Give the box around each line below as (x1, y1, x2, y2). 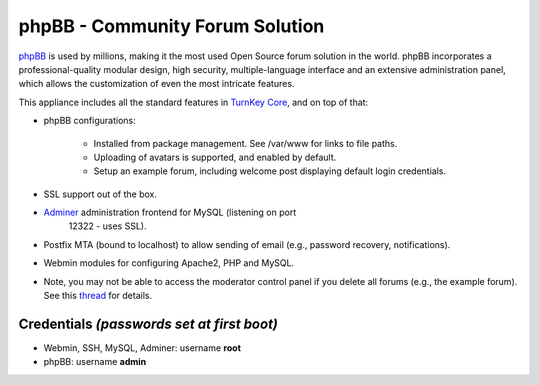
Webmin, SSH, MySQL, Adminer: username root (43, 341, 242, 354)
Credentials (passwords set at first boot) (18, 315, 279, 332)
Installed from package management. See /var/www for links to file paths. (93, 137, 398, 149)
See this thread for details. (43, 290, 153, 302)
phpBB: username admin (43, 356, 147, 368)
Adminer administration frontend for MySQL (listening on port (43, 206, 297, 219)
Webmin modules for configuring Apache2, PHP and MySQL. (43, 257, 295, 269)
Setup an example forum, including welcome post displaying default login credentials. (93, 165, 447, 177)
